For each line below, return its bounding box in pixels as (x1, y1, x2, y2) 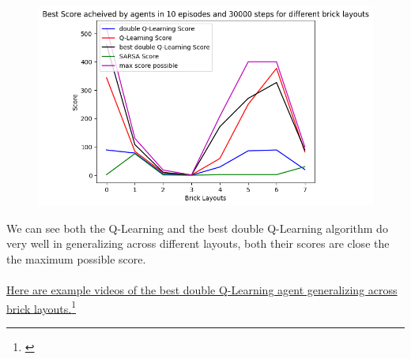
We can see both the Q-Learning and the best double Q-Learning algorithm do (6, 219, 388, 236)
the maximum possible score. (6, 250, 146, 267)
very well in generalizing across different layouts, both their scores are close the (6, 235, 390, 252)
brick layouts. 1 (6, 297, 77, 316)
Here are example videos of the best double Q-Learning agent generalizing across (6, 282, 398, 298)
